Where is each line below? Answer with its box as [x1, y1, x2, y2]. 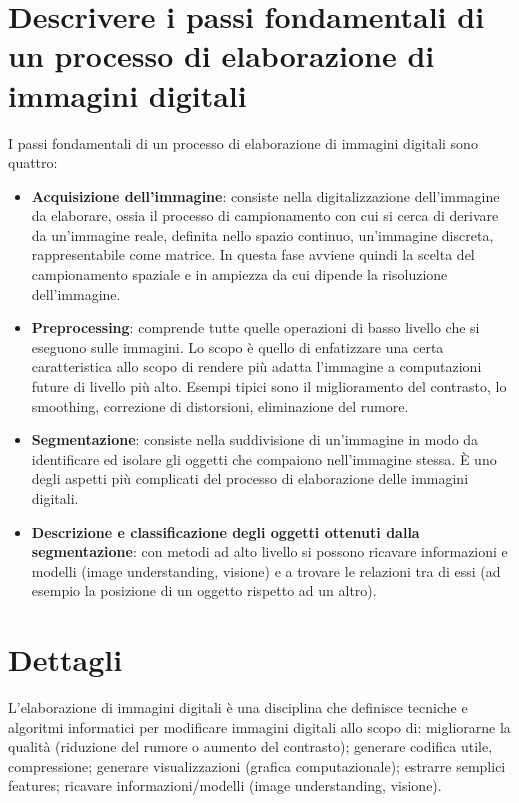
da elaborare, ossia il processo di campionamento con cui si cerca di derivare [31, 205, 499, 226]
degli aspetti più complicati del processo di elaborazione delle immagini [31, 468, 469, 489]
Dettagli [8, 639, 123, 680]
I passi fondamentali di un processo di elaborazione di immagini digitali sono [8, 132, 478, 153]
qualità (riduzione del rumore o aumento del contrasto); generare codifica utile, [8, 736, 493, 757]
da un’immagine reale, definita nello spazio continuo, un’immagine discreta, [31, 224, 494, 245]
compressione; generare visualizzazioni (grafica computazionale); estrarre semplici [8, 755, 506, 776]
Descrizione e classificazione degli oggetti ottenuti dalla [31, 521, 420, 542]
